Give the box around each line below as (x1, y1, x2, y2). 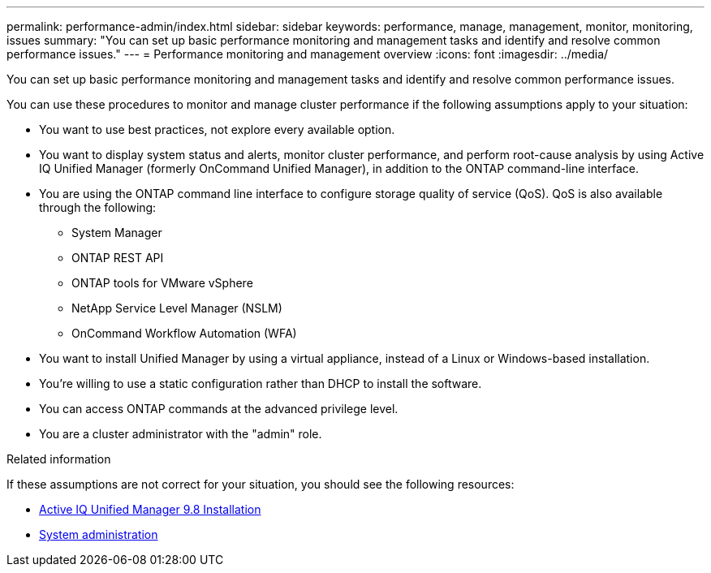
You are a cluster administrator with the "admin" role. (39, 427, 322, 441)
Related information (6, 452, 111, 466)
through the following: (39, 200, 157, 214)
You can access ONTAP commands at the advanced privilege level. (39, 402, 399, 416)
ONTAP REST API (71, 251, 164, 265)
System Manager (71, 226, 162, 239)
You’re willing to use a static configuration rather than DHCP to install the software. (39, 377, 482, 390)
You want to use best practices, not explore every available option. (39, 123, 395, 136)
